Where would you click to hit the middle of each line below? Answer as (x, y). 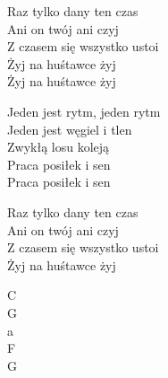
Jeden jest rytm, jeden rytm (84, 111)
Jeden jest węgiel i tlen (70, 129)
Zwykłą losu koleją (59, 147)
